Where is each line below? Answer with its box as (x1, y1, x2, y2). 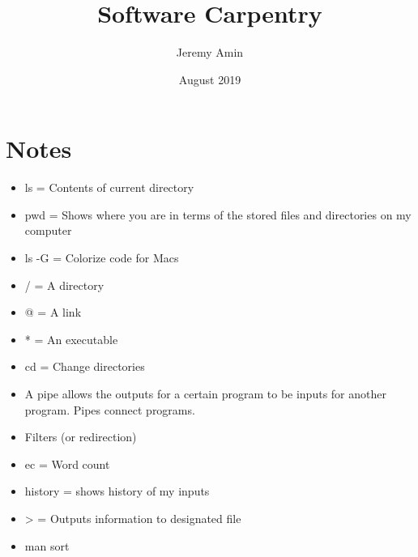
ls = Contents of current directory (24, 179, 194, 196)
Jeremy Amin (176, 44, 244, 61)
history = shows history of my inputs (24, 483, 210, 500)
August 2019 (178, 70, 241, 87)
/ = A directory (24, 276, 104, 293)
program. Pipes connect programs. (24, 401, 195, 418)
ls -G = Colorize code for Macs (24, 249, 179, 266)
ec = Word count (24, 455, 110, 472)
